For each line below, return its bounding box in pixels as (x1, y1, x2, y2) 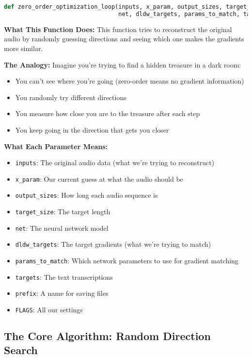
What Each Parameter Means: (4, 141, 108, 151)
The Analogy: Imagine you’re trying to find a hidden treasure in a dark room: (4, 59, 241, 69)
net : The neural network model (15, 222, 109, 233)
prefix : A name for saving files (15, 288, 109, 298)
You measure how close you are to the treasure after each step (15, 108, 200, 119)
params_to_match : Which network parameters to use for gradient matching (15, 256, 238, 266)
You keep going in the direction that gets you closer (15, 124, 169, 135)
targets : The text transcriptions (15, 272, 113, 282)
